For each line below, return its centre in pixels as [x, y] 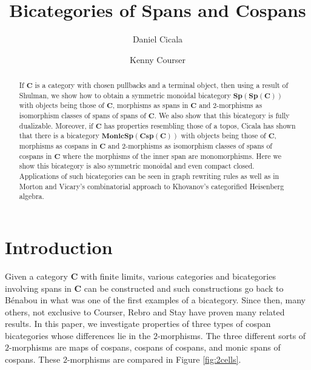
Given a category [36, 276]
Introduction [59, 247]
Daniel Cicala [158, 39]
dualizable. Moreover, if [56, 125]
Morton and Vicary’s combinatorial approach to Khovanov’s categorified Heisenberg [152, 186]
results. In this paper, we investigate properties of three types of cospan [138, 324]
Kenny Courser [158, 59]
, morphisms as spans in [150, 105]
